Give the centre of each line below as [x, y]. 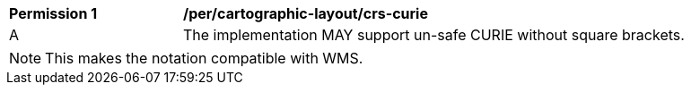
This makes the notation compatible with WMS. [204, 58]
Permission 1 [53, 13]
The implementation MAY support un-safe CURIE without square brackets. [434, 35]
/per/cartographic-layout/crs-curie [306, 13]
